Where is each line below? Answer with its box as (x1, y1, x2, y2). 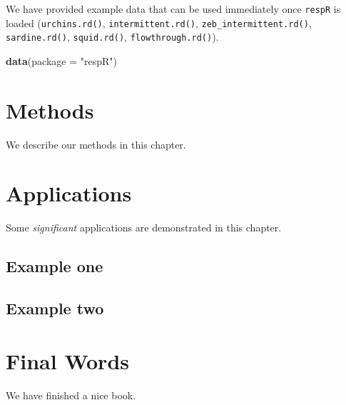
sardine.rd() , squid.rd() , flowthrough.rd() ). (6, 29, 219, 44)
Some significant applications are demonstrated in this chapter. (6, 220, 282, 235)
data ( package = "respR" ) (6, 53, 117, 68)
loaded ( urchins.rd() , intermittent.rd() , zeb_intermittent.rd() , (6, 15, 312, 30)
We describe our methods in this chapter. (6, 136, 186, 151)
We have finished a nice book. (6, 387, 136, 402)
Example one (6, 255, 103, 277)
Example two (6, 297, 104, 319)
